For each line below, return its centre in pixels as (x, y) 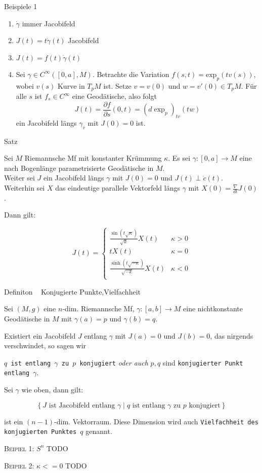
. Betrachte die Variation (131, 74)
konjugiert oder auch (114, 362)
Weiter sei (19, 178)
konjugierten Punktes (40, 432)
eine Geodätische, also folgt (114, 96)
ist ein (14, 421)
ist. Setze (117, 85)
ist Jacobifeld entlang (82, 405)
